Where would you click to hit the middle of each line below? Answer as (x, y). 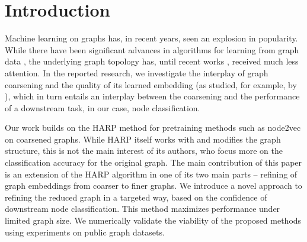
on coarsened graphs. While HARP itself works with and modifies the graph (143, 139)
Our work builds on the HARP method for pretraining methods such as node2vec (153, 128)
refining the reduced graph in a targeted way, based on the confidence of (136, 197)
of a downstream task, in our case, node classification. (103, 107)
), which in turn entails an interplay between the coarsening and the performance (152, 96)
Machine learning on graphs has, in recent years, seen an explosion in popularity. (151, 38)
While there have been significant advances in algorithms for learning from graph (152, 49)
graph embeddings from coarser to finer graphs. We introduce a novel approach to (153, 185)
